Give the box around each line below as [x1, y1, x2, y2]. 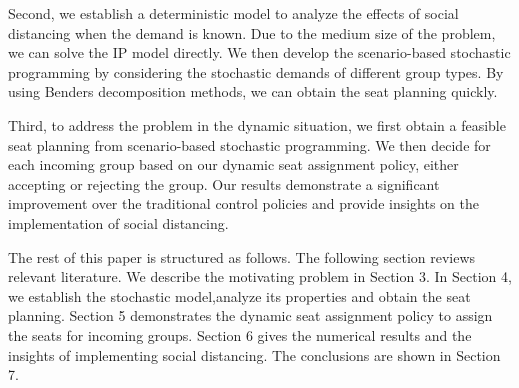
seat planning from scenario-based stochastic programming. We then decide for [8, 134, 491, 155]
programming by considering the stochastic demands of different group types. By [8, 61, 504, 82]
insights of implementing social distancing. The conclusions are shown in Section [8, 344, 501, 365]
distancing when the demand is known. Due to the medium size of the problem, [8, 22, 496, 43]
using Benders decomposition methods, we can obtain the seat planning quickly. [8, 81, 498, 102]
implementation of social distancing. [8, 212, 229, 233]
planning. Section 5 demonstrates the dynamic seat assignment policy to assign [8, 305, 493, 326]
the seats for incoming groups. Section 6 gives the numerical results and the [8, 324, 472, 345]
